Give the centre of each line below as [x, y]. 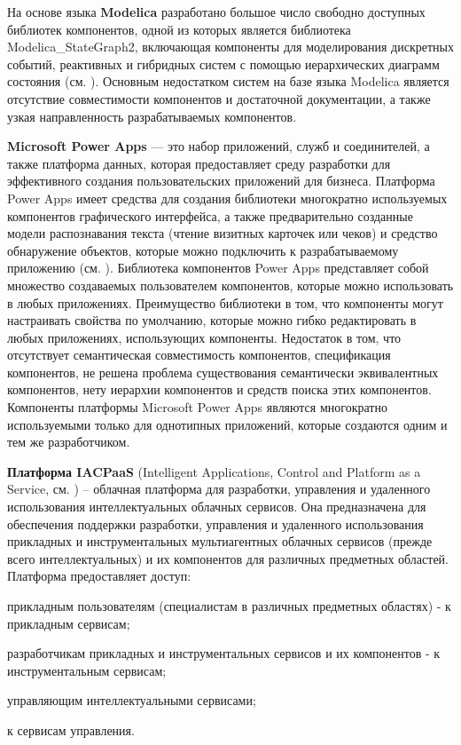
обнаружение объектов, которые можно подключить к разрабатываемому [203, 250]
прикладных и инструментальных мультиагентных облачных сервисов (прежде [220, 541]
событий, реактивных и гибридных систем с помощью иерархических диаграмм [223, 63]
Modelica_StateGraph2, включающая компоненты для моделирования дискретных [230, 47]
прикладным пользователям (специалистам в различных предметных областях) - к [229, 606]
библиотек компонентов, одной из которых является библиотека [179, 29]
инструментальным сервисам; [87, 670]
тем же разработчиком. [69, 442]
